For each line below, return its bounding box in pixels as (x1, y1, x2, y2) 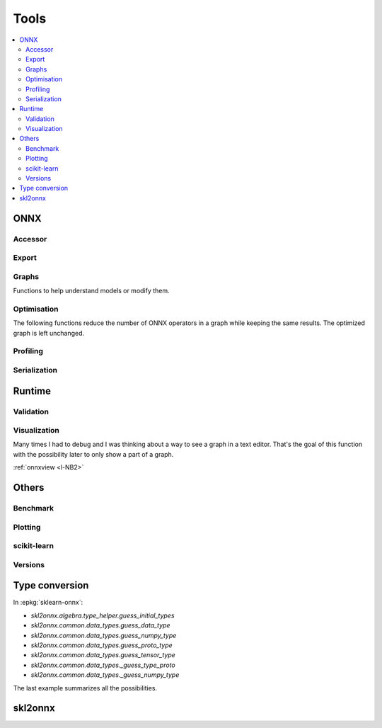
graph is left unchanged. (13, 329, 85, 337)
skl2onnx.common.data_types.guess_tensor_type (30, 651, 176, 659)
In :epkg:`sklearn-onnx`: (13, 598, 83, 607)
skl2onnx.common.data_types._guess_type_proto (30, 661, 176, 669)
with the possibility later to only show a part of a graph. (13, 450, 174, 458)
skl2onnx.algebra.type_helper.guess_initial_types (30, 611, 175, 620)
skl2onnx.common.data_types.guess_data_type (30, 621, 170, 630)
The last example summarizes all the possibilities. (13, 683, 158, 692)
